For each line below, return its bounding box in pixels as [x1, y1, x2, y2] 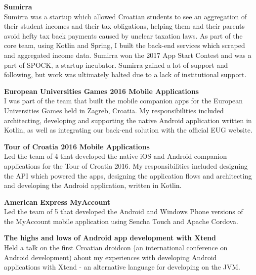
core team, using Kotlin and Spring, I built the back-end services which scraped [4, 40, 245, 50]
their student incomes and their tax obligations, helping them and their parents [4, 21, 245, 31]
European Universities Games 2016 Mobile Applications [4, 86, 199, 96]
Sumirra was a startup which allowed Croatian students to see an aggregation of [4, 11, 247, 21]
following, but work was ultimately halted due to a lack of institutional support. [4, 69, 247, 80]
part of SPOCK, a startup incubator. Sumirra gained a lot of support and [4, 59, 228, 70]
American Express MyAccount [4, 196, 111, 207]
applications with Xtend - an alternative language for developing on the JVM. [4, 262, 240, 272]
